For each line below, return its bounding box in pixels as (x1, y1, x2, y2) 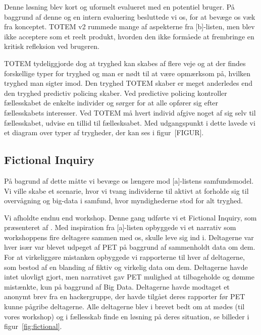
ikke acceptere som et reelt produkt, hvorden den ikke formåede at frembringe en (4, 31, 254, 41)
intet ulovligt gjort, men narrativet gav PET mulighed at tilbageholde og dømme (4, 271, 254, 282)
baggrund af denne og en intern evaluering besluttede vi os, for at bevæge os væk (4, 11, 255, 22)
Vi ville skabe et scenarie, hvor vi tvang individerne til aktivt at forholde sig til (4, 185, 249, 196)
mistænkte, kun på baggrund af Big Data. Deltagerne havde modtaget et (4, 281, 230, 292)
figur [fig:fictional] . (4, 321, 62, 331)
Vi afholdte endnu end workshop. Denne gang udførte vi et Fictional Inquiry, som (4, 212, 257, 222)
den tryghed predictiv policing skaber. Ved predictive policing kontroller (4, 87, 227, 98)
